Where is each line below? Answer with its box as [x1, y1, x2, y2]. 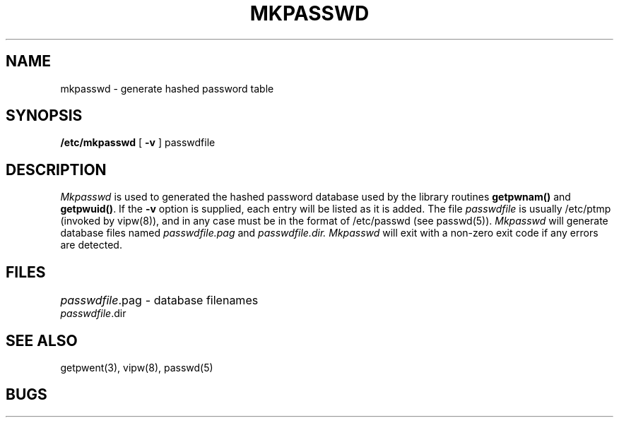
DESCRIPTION [6, 160, 107, 179]
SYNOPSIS [6, 107, 83, 125]
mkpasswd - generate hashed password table [60, 82, 274, 95]
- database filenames [145, 293, 259, 308]
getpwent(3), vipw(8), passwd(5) [60, 361, 213, 374]
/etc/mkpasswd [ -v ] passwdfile [60, 136, 216, 149]
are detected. [60, 239, 122, 251]
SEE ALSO [6, 331, 78, 350]
